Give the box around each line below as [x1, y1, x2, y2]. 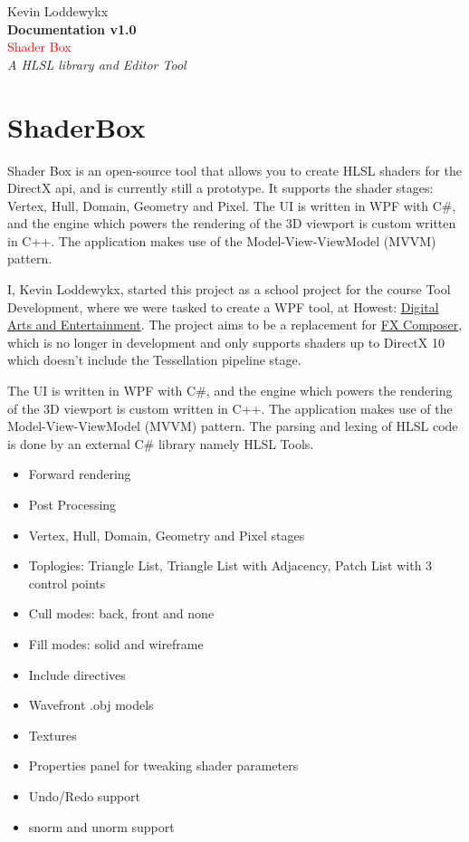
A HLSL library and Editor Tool [7, 54, 187, 73]
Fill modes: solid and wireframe [28, 634, 204, 653]
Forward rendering [28, 464, 131, 483]
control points [28, 573, 106, 592]
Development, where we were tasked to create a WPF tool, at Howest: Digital [7, 297, 439, 316]
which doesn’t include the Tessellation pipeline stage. [7, 350, 301, 369]
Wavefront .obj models [28, 695, 154, 714]
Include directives [28, 665, 126, 684]
